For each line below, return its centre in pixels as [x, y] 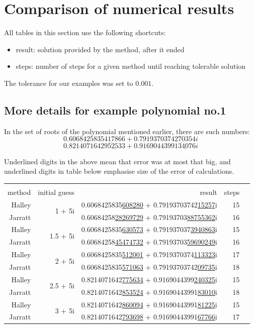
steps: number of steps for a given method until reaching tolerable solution [131, 66]
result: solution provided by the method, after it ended [100, 49]
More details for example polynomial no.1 [115, 110]
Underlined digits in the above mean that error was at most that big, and [117, 161]
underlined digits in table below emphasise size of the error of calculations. [119, 171]
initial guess [56, 192]
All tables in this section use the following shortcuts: [85, 32]
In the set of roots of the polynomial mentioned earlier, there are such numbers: [127, 131]
